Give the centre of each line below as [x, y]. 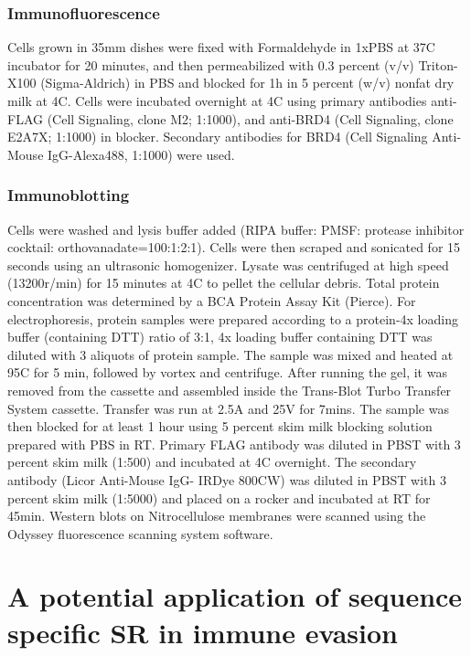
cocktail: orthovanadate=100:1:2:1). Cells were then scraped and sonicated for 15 [234, 247]
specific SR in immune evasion [203, 632]
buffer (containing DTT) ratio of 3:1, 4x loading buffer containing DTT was [220, 337]
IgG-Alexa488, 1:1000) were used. [141, 154]
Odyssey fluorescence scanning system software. [140, 533]
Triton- [438, 64]
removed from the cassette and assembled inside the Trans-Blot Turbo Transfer [230, 390]
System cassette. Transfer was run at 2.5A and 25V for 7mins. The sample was [228, 408]
